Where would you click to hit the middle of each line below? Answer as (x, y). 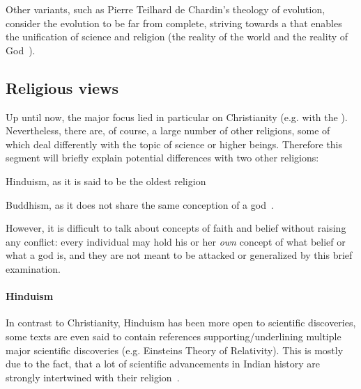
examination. (33, 268)
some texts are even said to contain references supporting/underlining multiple (174, 336)
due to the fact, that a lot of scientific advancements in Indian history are (163, 364)
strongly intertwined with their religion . (93, 377)
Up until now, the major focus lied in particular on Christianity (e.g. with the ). (177, 117)
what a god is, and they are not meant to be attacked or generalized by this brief (179, 255)
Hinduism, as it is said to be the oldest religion (106, 181)
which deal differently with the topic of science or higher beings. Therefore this (174, 144)
